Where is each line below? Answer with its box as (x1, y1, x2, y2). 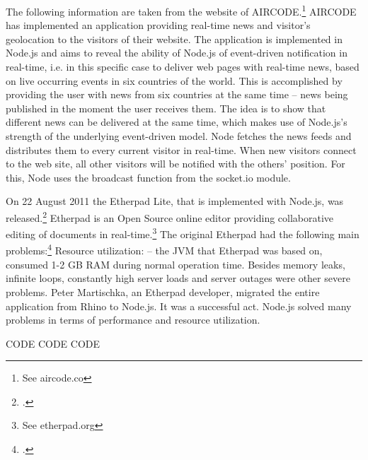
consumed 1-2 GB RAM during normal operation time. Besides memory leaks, (6, 256, 345, 271)
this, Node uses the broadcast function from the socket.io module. (6, 170, 291, 184)
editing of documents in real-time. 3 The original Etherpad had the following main (6, 225, 360, 241)
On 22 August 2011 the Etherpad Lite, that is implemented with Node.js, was (6, 194, 344, 208)
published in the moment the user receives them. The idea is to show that (6, 100, 326, 115)
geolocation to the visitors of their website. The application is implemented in (6, 31, 343, 46)
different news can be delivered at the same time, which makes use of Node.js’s (6, 114, 347, 129)
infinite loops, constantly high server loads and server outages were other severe (6, 271, 350, 285)
